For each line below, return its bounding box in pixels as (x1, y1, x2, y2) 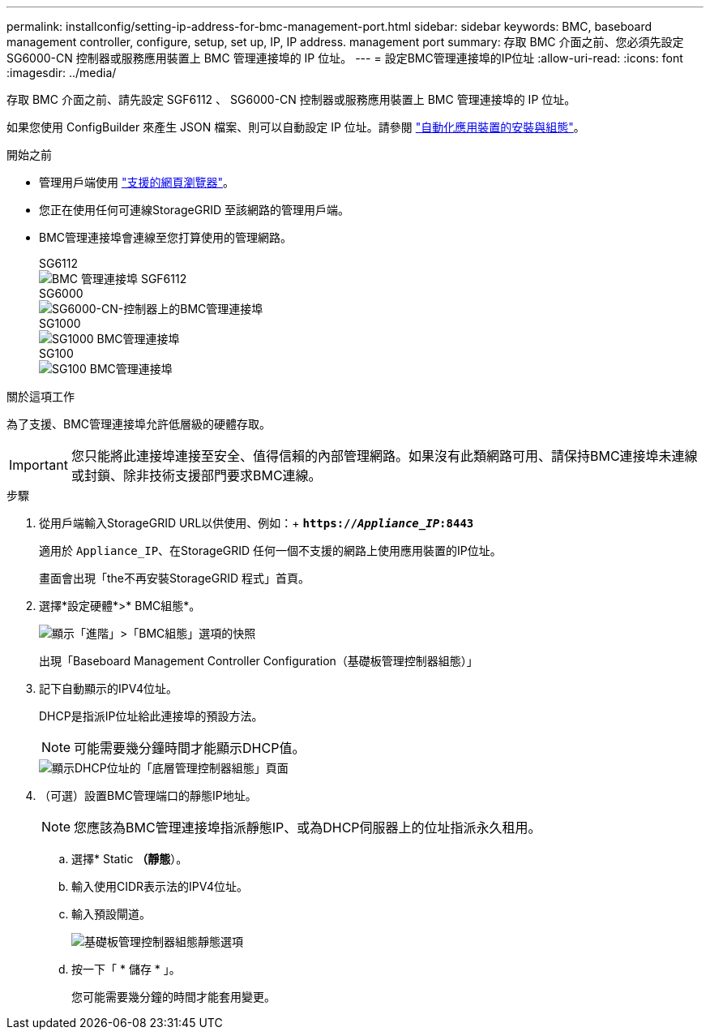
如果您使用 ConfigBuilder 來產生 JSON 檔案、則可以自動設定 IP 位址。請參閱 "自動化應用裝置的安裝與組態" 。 (6, 120, 585, 134)
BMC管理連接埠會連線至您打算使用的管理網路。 (39, 230, 293, 244)
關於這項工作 (6, 389, 75, 403)
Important (9, 457, 68, 473)
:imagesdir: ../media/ (6, 66, 117, 80)
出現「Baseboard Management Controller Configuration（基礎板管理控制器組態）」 (39, 654, 478, 668)
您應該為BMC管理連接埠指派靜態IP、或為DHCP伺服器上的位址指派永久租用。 (74, 819, 541, 836)
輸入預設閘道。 (71, 907, 151, 921)
